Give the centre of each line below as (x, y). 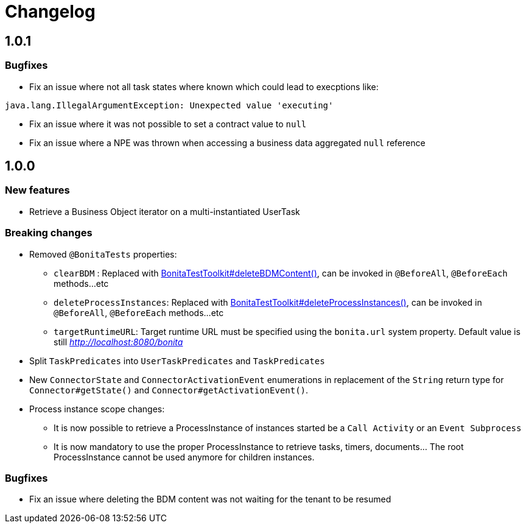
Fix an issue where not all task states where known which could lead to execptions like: (204, 86)
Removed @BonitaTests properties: (103, 254)
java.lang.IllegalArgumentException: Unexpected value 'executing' (169, 105)
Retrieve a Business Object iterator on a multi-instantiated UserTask (165, 211)
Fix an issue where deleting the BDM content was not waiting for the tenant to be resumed (210, 499)
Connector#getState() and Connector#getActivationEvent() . (169, 390)
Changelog (50, 12)
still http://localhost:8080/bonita (118, 342)
